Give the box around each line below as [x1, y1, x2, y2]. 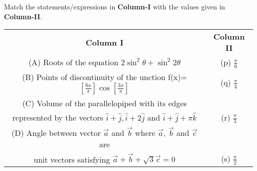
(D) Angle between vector [11, 127, 101, 138]
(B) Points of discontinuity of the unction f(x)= [22, 71, 187, 83]
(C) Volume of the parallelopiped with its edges [22, 97, 187, 109]
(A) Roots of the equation [28, 56, 119, 68]
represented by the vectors [12, 111, 103, 123]
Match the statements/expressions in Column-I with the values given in [4, 1, 225, 11]
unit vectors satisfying [34, 153, 110, 165]
